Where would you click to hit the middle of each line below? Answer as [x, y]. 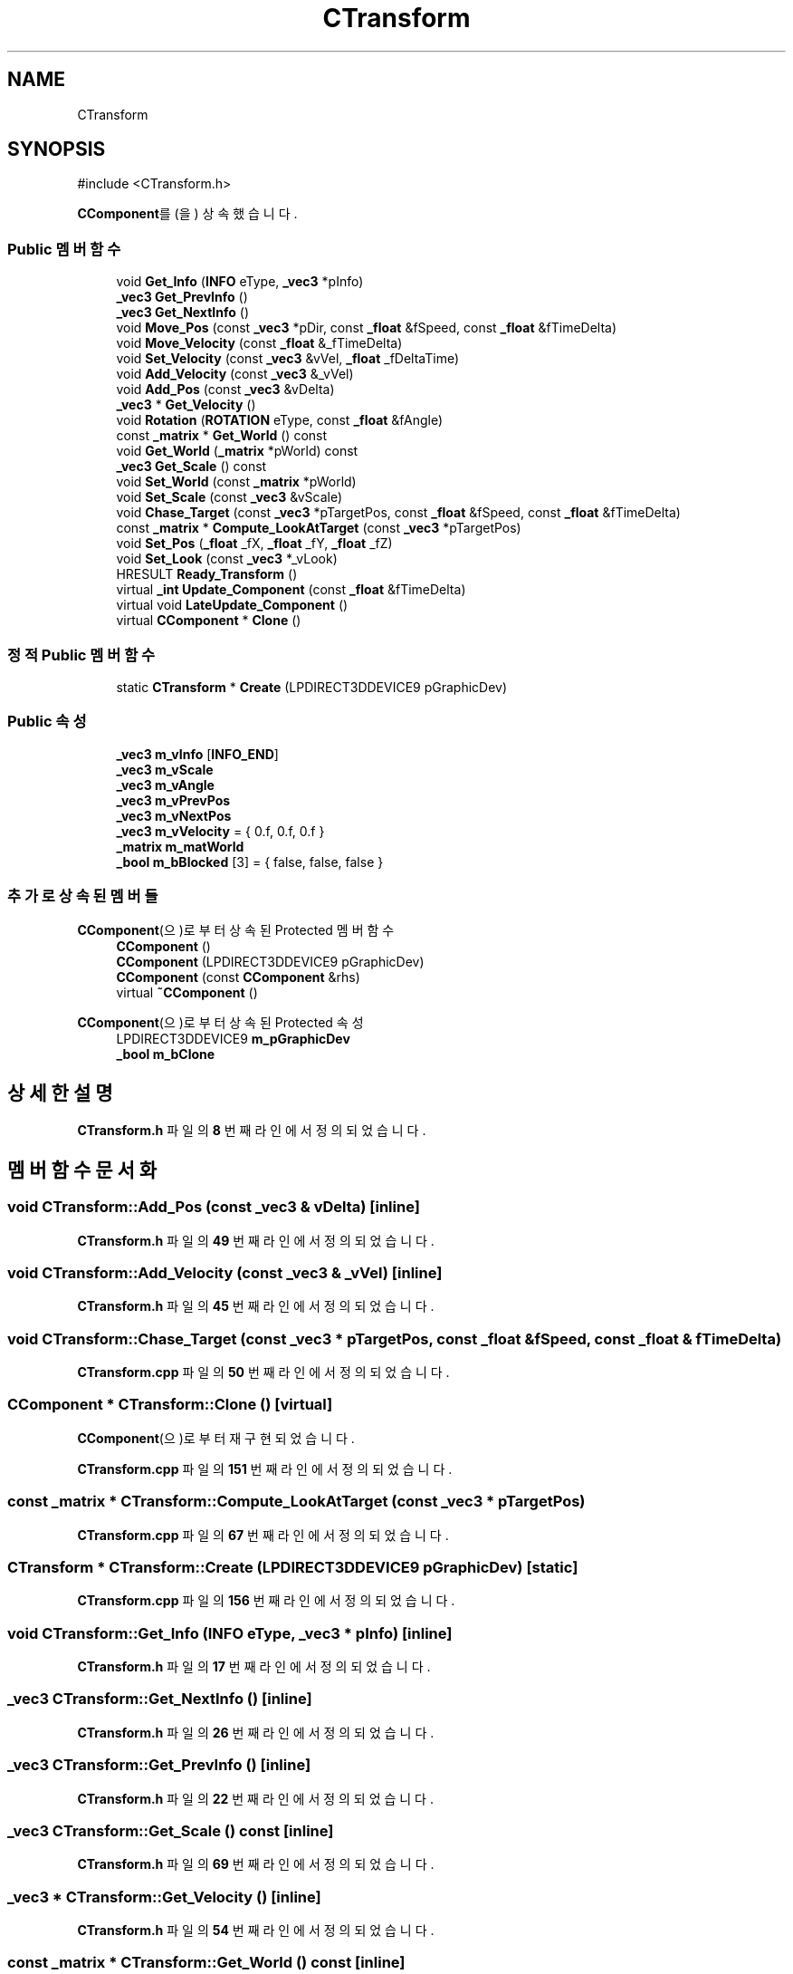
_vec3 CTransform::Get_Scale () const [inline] [171, 1830]
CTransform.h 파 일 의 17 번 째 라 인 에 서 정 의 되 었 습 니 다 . [254, 1666]
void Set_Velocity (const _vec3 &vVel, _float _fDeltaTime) [288, 359]
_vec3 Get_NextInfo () [182, 313]
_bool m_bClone [166, 1054]
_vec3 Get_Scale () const [191, 467]
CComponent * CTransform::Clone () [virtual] [170, 1405]
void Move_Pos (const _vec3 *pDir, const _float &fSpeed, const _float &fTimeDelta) [367, 328]
